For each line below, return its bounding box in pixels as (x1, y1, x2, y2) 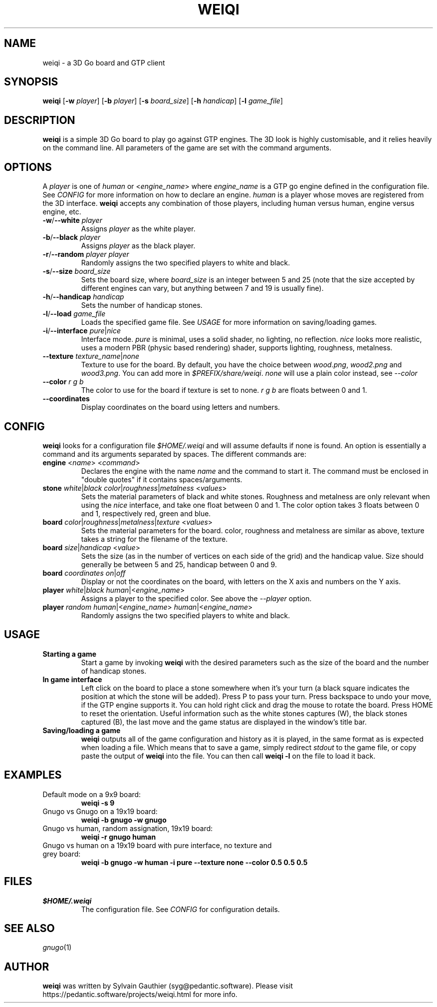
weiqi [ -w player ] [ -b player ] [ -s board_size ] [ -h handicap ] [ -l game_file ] (42, 96, 283, 105)
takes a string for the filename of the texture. (81, 534, 228, 543)
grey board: (42, 849, 81, 858)
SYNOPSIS (4, 75, 58, 88)
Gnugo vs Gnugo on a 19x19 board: (42, 807, 158, 816)
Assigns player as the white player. (81, 224, 196, 233)
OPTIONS (4, 160, 52, 173)
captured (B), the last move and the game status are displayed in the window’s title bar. (81, 717, 367, 726)
